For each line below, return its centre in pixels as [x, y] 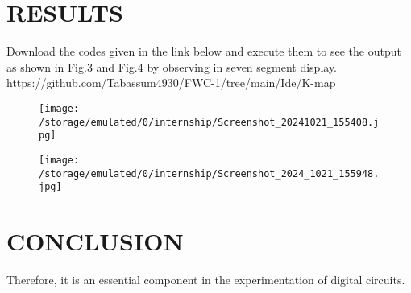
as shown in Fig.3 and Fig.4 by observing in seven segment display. [172, 66]
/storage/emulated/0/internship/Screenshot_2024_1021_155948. [209, 173]
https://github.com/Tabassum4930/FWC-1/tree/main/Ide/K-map [171, 83]
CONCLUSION [95, 241]
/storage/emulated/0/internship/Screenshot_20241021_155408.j [209, 122]
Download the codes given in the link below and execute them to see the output [204, 51]
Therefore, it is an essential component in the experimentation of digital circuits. [206, 279]
